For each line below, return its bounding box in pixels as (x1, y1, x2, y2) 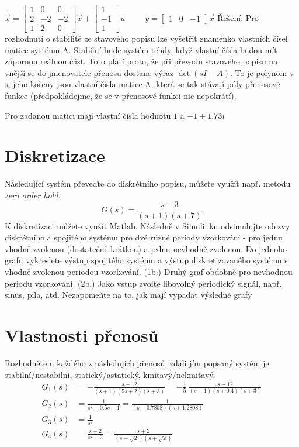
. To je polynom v (230, 66, 294, 78)
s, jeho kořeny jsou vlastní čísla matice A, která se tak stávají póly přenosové (5, 78, 280, 90)
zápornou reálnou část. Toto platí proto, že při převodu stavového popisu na (5, 55, 278, 67)
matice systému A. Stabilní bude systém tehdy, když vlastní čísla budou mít (5, 43, 277, 56)
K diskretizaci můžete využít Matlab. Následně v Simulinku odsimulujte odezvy (5, 219, 290, 232)
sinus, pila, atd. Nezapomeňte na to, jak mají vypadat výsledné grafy (5, 288, 252, 301)
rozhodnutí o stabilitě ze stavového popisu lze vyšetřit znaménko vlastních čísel (5, 32, 288, 44)
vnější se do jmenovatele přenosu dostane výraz (5, 66, 174, 78)
